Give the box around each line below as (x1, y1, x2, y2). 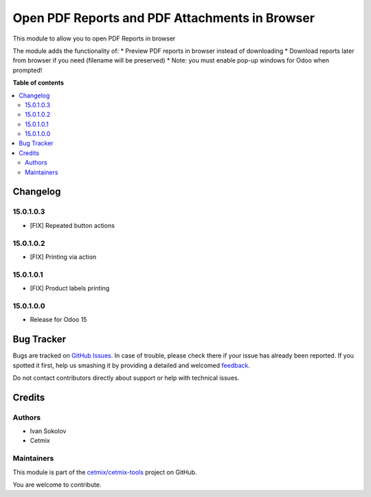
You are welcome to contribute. (12, 481, 102, 489)
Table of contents (12, 79, 65, 87)
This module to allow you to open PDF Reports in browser (12, 34, 176, 43)
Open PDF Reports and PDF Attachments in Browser (12, 10, 315, 25)
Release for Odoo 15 (30, 316, 87, 324)
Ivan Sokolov (30, 427, 67, 435)
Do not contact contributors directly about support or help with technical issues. (12, 373, 240, 382)
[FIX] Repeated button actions (30, 221, 115, 229)
